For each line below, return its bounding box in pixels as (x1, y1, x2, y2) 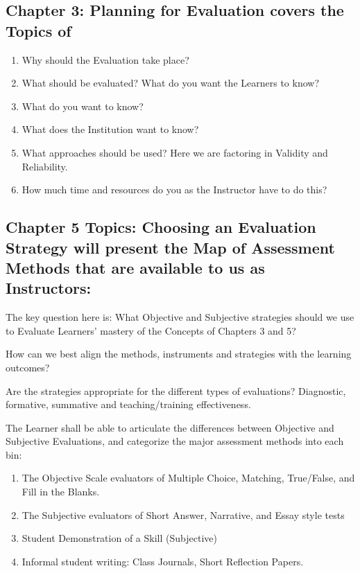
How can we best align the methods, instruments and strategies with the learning (6, 346, 352, 361)
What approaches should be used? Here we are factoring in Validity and (22, 145, 328, 159)
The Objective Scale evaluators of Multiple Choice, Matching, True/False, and (22, 470, 355, 485)
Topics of (6, 19, 71, 41)
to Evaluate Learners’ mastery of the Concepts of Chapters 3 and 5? (6, 323, 296, 337)
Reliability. (22, 159, 68, 173)
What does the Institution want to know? (22, 122, 199, 136)
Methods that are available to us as (6, 256, 265, 278)
